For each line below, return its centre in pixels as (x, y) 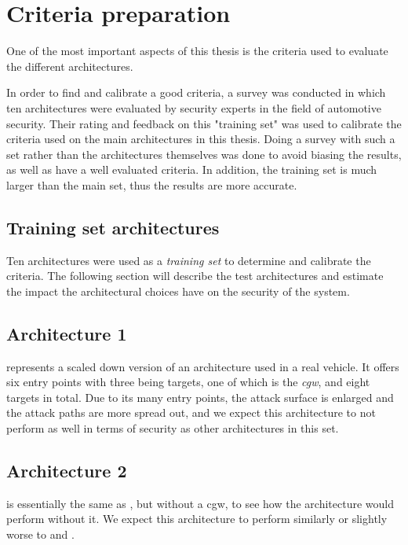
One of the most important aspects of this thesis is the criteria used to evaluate (197, 51)
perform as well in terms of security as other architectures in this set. (173, 428)
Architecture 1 (67, 333)
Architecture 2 (67, 471)
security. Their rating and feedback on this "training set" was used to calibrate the (204, 123)
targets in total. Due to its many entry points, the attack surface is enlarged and (200, 397)
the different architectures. (70, 66)
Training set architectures (113, 227)
